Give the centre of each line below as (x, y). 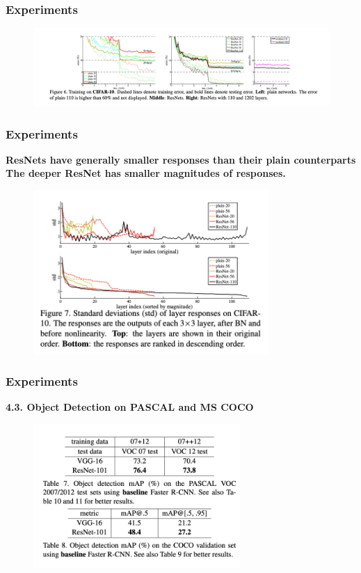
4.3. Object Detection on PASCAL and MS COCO (130, 407)
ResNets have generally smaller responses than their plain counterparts (181, 159)
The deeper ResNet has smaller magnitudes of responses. (146, 173)
